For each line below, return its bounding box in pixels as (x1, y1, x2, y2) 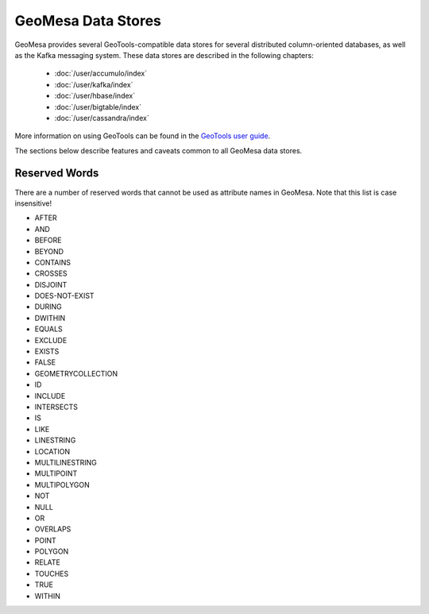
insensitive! (14, 199, 52, 208)
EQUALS (34, 324, 63, 334)
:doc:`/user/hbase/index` (54, 91, 135, 101)
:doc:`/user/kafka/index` (54, 79, 133, 89)
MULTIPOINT (34, 469, 78, 478)
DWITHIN (34, 313, 66, 322)
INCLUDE (34, 391, 66, 400)
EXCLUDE (34, 335, 68, 345)
